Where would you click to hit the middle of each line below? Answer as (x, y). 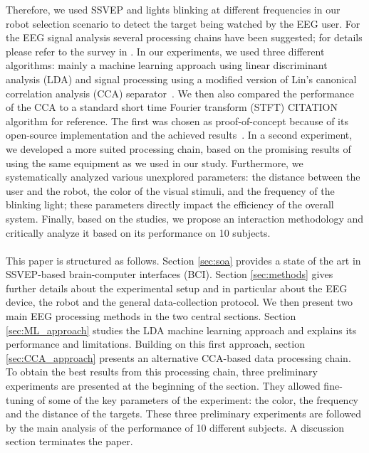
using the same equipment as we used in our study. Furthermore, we (155, 162)
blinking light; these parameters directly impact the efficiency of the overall (170, 204)
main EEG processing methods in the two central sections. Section (151, 316)
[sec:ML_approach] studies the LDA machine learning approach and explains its (181, 330)
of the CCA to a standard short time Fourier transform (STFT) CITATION (172, 107)
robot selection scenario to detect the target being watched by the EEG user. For (183, 23)
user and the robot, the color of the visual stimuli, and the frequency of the (170, 190)
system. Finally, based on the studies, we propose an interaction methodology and (185, 218)
